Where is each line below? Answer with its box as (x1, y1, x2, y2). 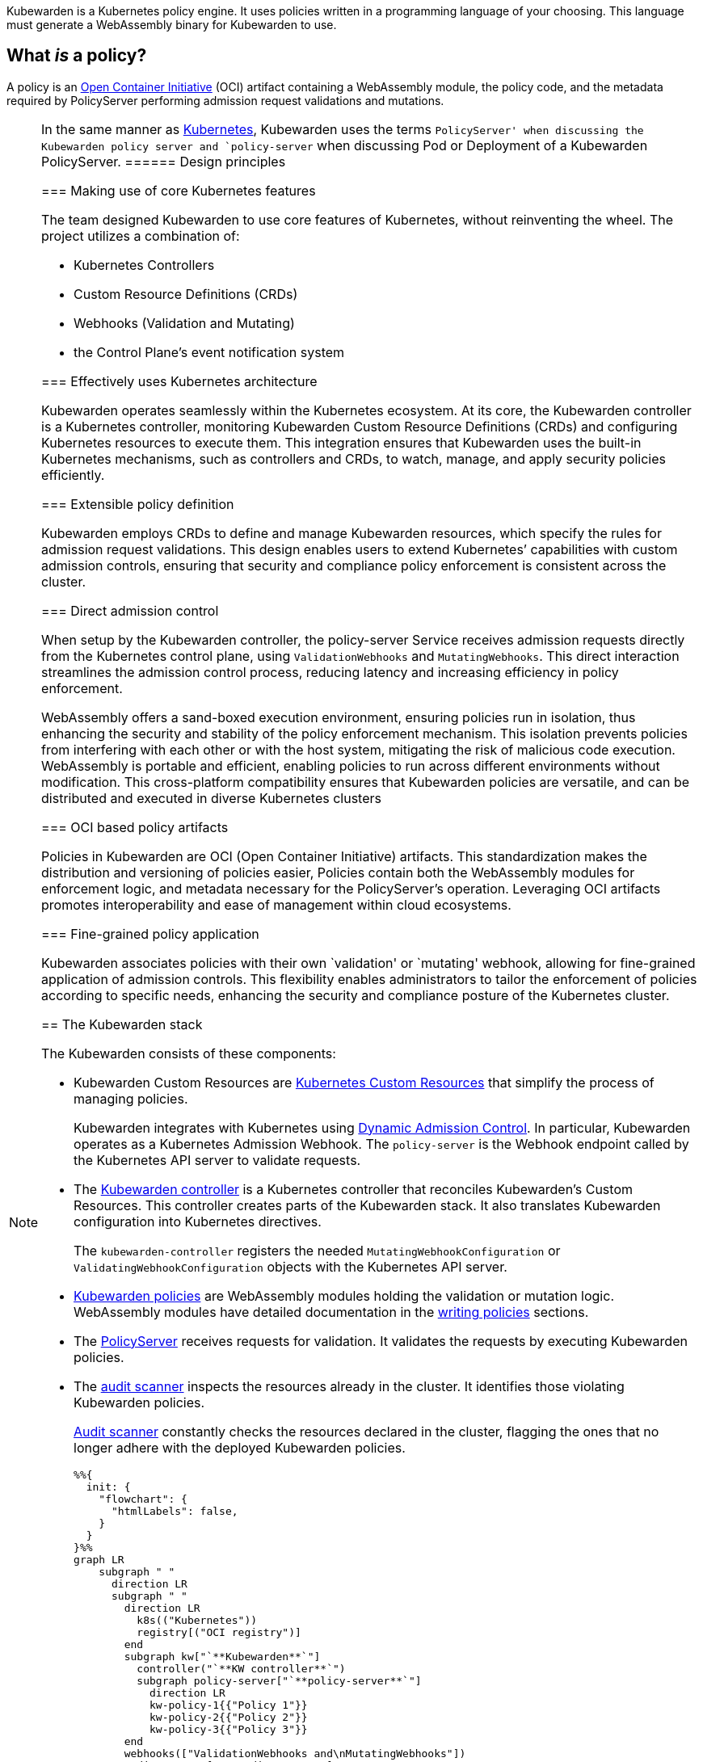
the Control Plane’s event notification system (74, 343, 345, 360)
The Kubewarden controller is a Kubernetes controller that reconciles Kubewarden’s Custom (74, 1180, 633, 1197)
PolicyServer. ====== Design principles (41, 153, 286, 170)
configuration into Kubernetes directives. (74, 1213, 322, 1230)
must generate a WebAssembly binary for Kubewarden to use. (6, 18, 337, 32)
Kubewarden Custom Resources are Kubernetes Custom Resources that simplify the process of (74, 1074, 655, 1091)
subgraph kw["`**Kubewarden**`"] (124, 1650, 321, 1663)
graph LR (74, 1553, 124, 1566)
